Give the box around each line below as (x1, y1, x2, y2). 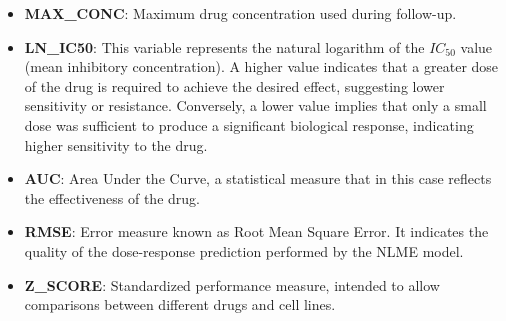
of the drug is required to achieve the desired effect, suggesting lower (24, 75, 445, 96)
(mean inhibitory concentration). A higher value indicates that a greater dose (24, 56, 499, 77)
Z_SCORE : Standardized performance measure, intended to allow (24, 274, 440, 295)
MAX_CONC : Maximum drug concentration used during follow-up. (24, 3, 457, 23)
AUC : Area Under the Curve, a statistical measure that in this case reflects (24, 168, 492, 189)
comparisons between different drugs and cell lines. (24, 294, 336, 315)
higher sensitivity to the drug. (24, 134, 208, 155)
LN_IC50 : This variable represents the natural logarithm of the (24, 36, 425, 57)
